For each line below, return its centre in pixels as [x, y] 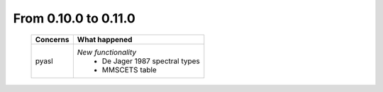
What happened [105, 39]
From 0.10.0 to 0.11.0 [74, 18]
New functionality [107, 52]
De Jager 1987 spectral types [151, 61]
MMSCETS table [129, 70]
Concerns [52, 39]
